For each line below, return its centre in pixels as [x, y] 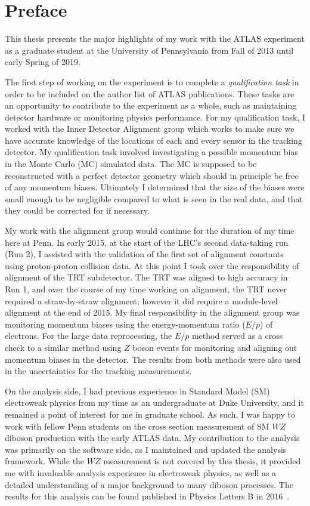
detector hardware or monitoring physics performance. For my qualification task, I [155, 117]
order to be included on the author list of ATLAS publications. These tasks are [150, 93]
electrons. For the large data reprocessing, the [89, 336]
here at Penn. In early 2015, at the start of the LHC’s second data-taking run [147, 242]
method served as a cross [237, 336]
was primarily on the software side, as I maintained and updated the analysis [146, 449]
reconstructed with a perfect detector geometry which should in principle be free [152, 175]
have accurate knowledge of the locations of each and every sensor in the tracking [154, 140]
